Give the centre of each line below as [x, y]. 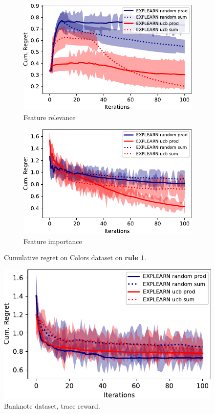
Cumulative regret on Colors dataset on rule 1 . [75, 257]
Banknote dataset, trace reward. [52, 405]
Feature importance [53, 241]
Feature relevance [50, 117]
